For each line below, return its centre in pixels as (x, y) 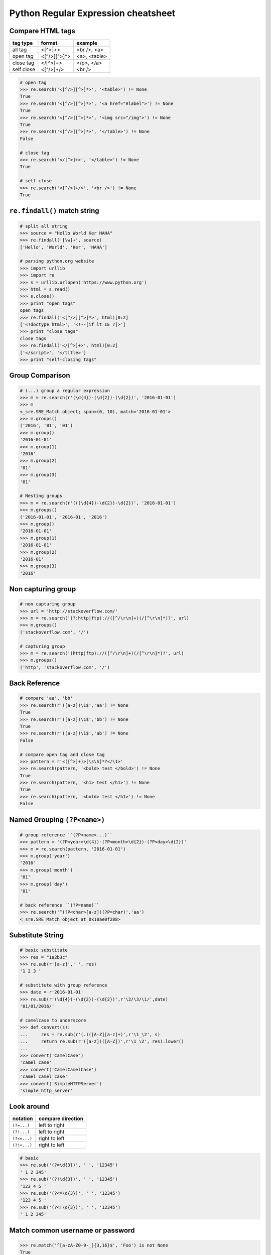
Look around (29, 1107)
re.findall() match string (54, 211)
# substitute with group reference (63, 985)
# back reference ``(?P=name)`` (60, 905)
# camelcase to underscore (53, 1021)
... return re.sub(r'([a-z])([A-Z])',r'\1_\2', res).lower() (102, 1041)
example (87, 43)
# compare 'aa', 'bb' (46, 698)
